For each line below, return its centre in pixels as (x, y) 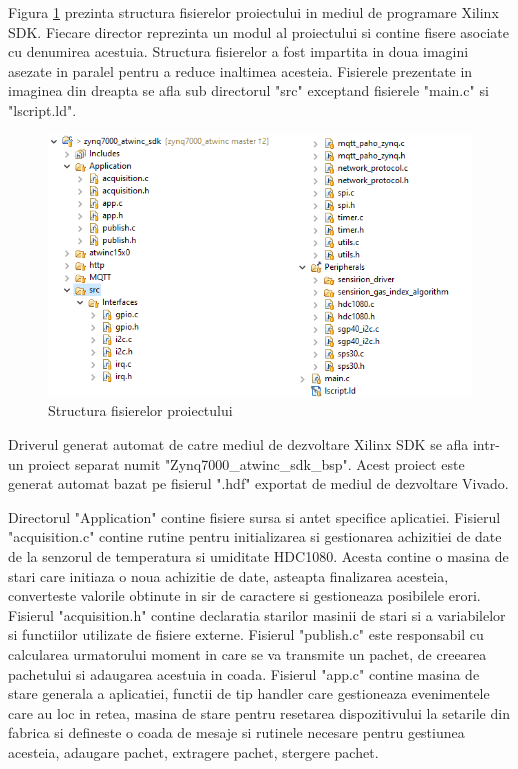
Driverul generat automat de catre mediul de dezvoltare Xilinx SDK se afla (238, 443)
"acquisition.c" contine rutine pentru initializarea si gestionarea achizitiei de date (255, 536)
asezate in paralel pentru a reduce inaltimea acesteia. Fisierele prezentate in (240, 70)
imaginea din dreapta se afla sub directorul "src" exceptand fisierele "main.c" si (248, 90)
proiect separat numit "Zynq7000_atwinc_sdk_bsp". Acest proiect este (246, 463)
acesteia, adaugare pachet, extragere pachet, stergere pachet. (193, 751)
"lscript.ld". (42, 109)
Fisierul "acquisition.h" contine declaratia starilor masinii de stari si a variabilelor (257, 614)
